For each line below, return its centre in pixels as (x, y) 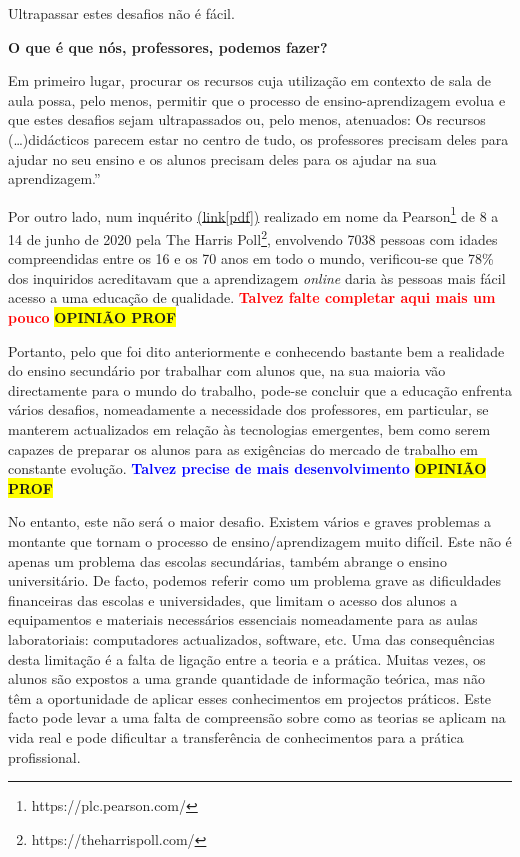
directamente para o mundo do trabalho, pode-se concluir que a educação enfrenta (260, 389)
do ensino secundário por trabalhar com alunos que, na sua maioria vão (227, 370)
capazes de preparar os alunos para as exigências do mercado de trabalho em (243, 448)
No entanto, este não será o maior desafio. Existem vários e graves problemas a (250, 521)
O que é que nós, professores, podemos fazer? (168, 46)
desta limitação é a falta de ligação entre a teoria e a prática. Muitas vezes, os (247, 658)
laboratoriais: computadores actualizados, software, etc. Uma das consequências (251, 638)
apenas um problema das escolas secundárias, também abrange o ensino (227, 560)
